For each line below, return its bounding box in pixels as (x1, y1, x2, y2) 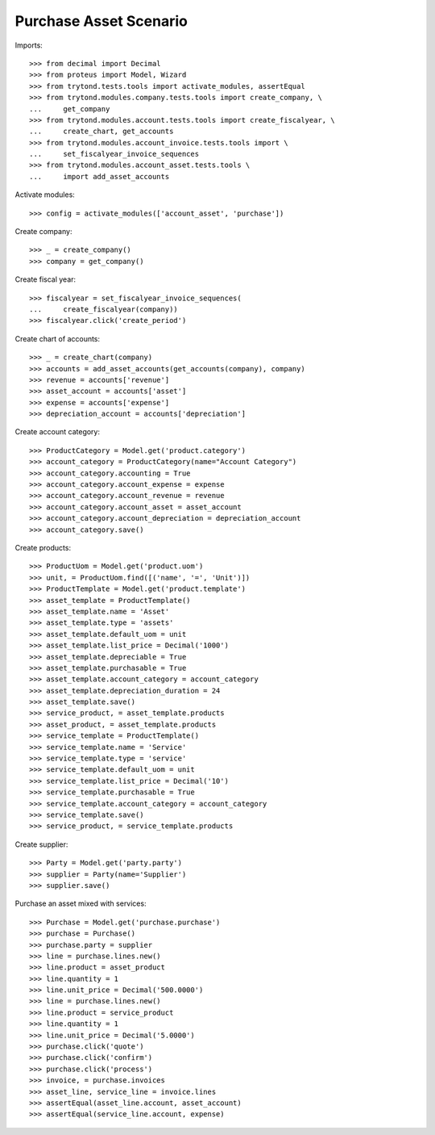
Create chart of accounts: (14, 333, 101, 343)
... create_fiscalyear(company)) (29, 304, 179, 314)
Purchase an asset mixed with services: (14, 898, 147, 908)
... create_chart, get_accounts (29, 127, 174, 136)
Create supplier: (14, 840, 68, 849)
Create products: (14, 543, 72, 552)
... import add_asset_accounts (29, 172, 170, 181)
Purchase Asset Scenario (14, 12, 188, 30)
